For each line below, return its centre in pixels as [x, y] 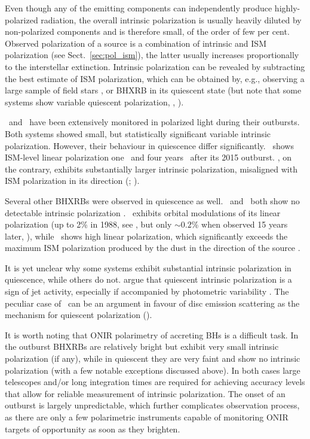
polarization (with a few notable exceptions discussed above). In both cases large [153, 370]
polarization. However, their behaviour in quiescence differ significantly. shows [149, 145]
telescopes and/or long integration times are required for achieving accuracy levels [155, 382]
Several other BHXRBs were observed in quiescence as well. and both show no [152, 200]
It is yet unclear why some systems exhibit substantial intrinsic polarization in [148, 267]
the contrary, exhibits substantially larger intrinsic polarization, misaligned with [151, 169]
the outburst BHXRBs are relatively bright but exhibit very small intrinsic [142, 346]
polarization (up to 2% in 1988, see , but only [88, 224]
